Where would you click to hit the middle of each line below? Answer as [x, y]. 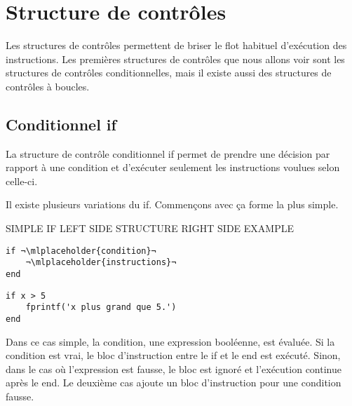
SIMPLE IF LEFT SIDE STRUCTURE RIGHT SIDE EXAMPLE [150, 228]
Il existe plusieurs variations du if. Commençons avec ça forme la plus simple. [172, 204]
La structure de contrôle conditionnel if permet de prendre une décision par [168, 153]
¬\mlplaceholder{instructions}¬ [101, 263]
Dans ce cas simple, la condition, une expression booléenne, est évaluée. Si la [170, 341]
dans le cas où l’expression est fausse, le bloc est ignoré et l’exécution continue [174, 368]
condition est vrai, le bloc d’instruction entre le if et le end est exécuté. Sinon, [173, 355]
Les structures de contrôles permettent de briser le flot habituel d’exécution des [176, 45]
